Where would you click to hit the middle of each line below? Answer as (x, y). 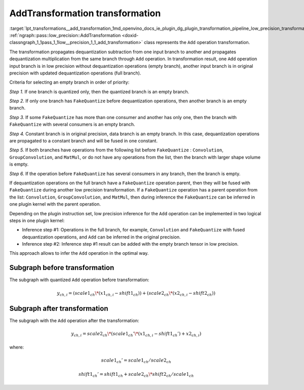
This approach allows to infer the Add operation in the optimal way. (79, 253)
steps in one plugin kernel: (37, 220)
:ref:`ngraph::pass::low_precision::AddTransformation (65, 35)
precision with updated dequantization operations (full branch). (75, 73)
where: (17, 347)
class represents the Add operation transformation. (197, 43)
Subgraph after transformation (59, 308)
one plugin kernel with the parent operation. (55, 204)
